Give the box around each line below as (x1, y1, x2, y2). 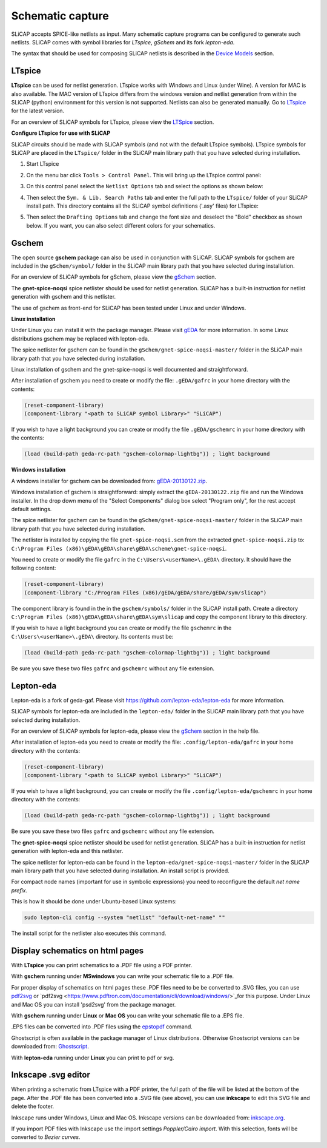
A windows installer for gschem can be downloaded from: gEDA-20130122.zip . (11, 477, 207, 484)
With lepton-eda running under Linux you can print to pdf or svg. (11, 1054, 174, 1061)
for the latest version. (11, 107, 65, 115)
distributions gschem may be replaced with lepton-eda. (11, 335, 150, 342)
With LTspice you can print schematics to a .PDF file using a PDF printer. (11, 962, 193, 968)
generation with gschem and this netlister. (11, 293, 116, 301)
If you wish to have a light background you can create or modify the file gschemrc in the (11, 624, 232, 631)
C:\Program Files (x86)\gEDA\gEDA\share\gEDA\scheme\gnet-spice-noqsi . (11, 545, 227, 552)
